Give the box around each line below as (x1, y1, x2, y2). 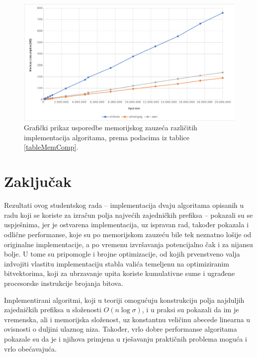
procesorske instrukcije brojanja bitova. (4, 277, 123, 288)
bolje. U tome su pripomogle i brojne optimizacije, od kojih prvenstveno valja (4, 249, 240, 259)
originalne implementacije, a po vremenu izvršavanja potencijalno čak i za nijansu (4, 239, 253, 249)
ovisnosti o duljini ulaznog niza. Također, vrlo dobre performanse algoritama (4, 324, 237, 334)
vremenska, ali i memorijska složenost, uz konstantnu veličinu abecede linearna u (4, 314, 251, 324)
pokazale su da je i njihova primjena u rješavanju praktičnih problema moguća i (4, 333, 247, 344)
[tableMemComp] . (24, 142, 79, 152)
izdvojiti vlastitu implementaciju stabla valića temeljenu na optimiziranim (4, 258, 229, 268)
